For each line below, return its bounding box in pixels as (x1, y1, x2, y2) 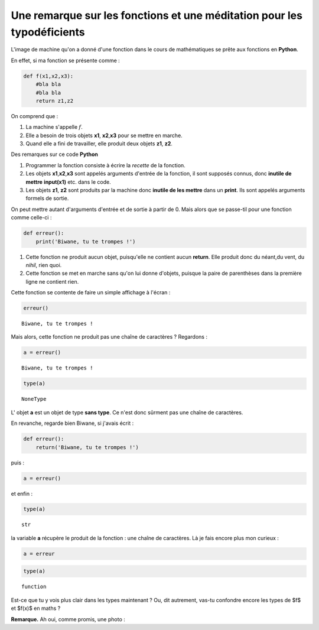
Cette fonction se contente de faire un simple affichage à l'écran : (11, 289, 171, 296)
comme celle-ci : (11, 214, 52, 221)
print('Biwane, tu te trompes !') (35, 238, 136, 245)
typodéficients (11, 25, 85, 38)
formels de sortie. (25, 195, 69, 202)
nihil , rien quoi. (25, 261, 62, 268)
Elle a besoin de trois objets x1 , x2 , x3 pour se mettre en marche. (25, 132, 183, 139)
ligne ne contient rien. (25, 278, 79, 285)
